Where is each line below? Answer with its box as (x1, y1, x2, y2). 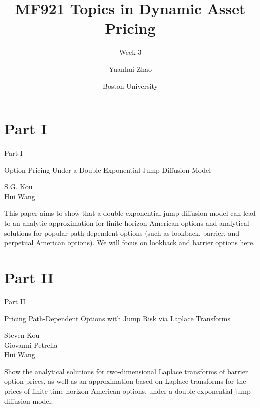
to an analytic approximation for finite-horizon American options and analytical (4, 218, 249, 228)
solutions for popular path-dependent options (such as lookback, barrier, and (4, 227, 240, 238)
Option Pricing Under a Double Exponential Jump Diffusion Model (4, 164, 211, 175)
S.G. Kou (4, 181, 33, 192)
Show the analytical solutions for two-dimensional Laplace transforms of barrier (4, 366, 248, 376)
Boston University (102, 80, 158, 91)
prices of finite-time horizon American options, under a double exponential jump (4, 386, 251, 396)
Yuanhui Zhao (109, 63, 152, 74)
